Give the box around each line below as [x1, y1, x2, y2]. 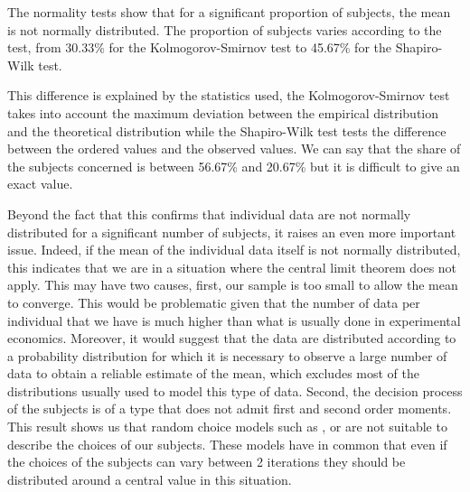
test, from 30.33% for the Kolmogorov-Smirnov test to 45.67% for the [7, 38, 391, 57]
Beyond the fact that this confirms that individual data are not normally [7, 204, 411, 223]
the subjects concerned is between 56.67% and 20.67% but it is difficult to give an [7, 156, 460, 175]
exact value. [7, 174, 73, 193]
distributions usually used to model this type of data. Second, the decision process [7, 381, 463, 400]
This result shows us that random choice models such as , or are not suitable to [7, 417, 447, 436]
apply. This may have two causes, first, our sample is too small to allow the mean [7, 275, 458, 294]
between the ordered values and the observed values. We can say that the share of [7, 139, 461, 158]
